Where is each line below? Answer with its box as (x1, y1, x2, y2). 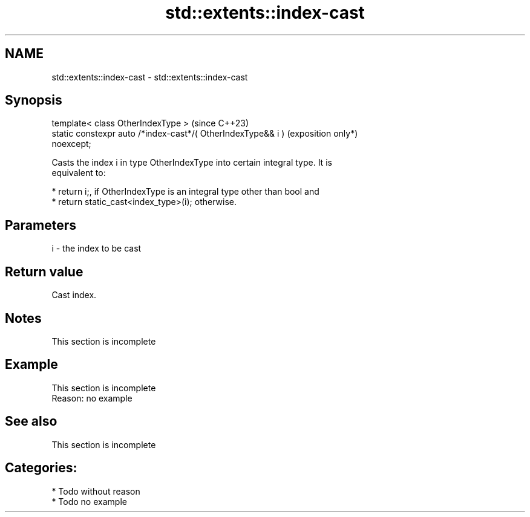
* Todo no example (51, 496, 127, 507)
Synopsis (5, 93, 62, 108)
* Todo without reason (51, 486, 140, 496)
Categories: (5, 460, 77, 476)
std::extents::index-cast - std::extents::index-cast (51, 71, 248, 82)
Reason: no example (51, 392, 132, 403)
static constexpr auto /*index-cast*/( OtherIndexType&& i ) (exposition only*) (51, 128, 358, 139)
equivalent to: (51, 167, 106, 178)
